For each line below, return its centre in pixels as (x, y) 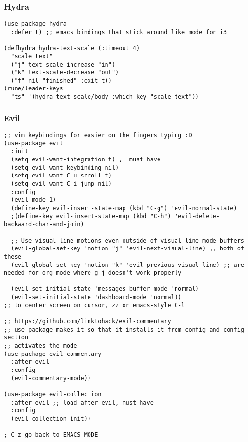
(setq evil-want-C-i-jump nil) (61, 184)
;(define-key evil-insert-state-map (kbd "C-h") (91, 216)
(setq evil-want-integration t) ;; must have (86, 159)
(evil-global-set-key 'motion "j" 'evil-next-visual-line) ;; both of (127, 249)
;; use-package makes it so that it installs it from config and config (124, 329)
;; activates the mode (41, 346)
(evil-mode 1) (34, 200)
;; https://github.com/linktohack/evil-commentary (88, 322)
